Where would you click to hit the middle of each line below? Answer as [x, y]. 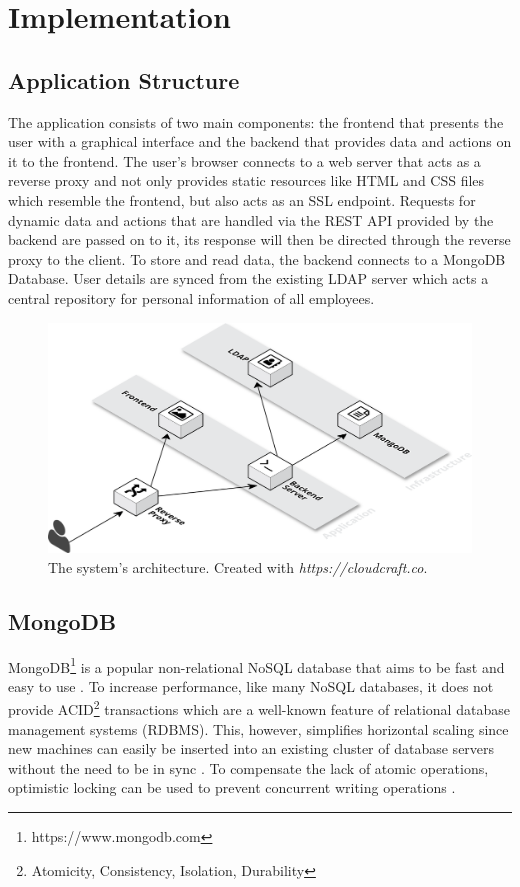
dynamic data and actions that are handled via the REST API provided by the [251, 219]
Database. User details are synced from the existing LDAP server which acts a [248, 278]
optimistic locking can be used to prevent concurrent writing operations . [232, 787]
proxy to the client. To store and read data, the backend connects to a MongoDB [257, 258]
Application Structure [124, 79]
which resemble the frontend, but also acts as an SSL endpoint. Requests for [242, 199]
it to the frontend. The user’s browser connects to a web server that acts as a [244, 160]
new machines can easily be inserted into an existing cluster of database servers [251, 748]
